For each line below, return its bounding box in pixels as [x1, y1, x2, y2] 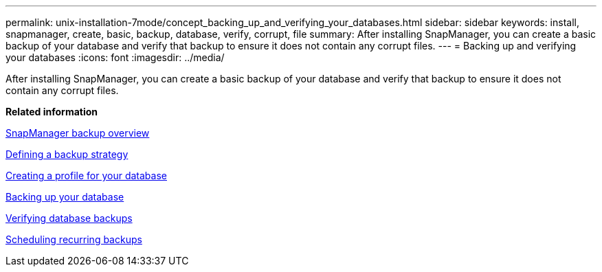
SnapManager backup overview [5, 127, 150, 139]
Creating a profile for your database [5, 170, 167, 181]
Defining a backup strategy [5, 148, 129, 160]
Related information [5, 106, 98, 117]
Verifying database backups [5, 212, 133, 224]
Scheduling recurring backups [5, 234, 142, 245]
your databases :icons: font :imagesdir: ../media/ [5, 52, 225, 63]
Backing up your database [5, 191, 124, 203]
